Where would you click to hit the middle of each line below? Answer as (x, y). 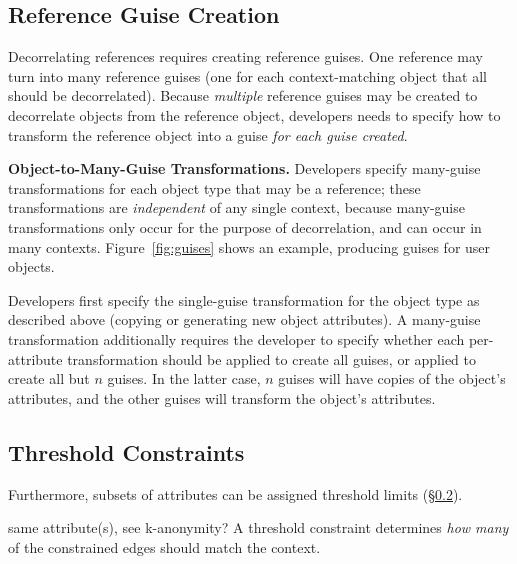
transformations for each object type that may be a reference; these (214, 187)
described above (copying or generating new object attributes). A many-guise (244, 319)
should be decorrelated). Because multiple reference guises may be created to (243, 95)
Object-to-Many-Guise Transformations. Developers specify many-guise (244, 168)
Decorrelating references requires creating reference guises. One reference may (245, 56)
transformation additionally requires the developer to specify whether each (236, 338)
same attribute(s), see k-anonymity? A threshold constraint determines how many (258, 527)
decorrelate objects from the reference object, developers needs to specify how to (254, 114)
